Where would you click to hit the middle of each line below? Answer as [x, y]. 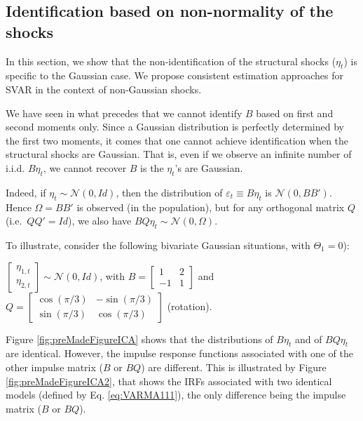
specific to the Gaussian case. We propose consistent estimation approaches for [174, 75]
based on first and [295, 113]
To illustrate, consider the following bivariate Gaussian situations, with [158, 245]
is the [152, 167]
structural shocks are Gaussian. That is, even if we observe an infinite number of [179, 154]
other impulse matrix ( [54, 367]
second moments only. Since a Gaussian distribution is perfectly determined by [175, 127]
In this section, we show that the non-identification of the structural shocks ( [171, 61]
